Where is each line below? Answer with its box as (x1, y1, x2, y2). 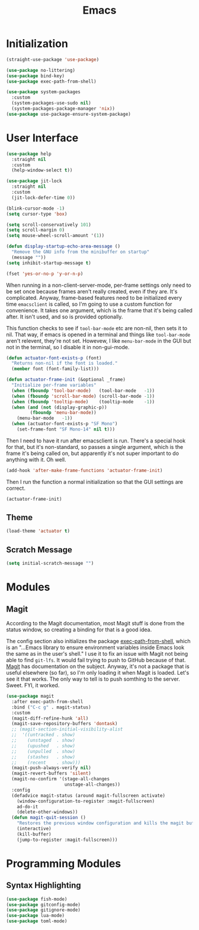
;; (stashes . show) (11, 754, 76, 760)
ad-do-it (17, 804, 38, 809)
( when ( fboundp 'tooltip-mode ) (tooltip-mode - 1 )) (11, 398, 155, 404)
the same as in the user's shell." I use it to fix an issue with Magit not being (6, 650, 188, 657)
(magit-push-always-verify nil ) (11, 765, 92, 771)
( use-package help (6, 151, 52, 157)
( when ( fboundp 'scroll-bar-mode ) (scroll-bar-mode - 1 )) (11, 393, 155, 399)
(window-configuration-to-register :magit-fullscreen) (17, 798, 155, 804)
